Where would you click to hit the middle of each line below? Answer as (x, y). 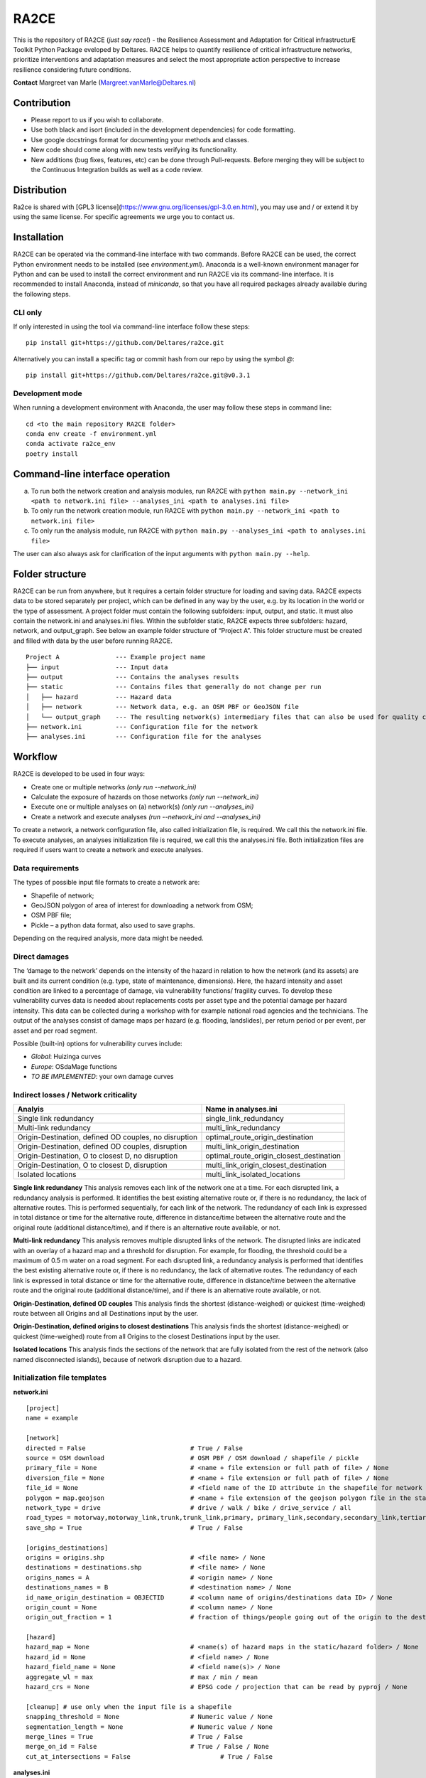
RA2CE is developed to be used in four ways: (79, 774)
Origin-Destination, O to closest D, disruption (92, 1165)
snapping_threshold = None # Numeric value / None (149, 1717)
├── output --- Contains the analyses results (132, 677)
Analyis (31, 1109)
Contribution (42, 103)
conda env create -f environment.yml (92, 433)
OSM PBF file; (51, 915)
